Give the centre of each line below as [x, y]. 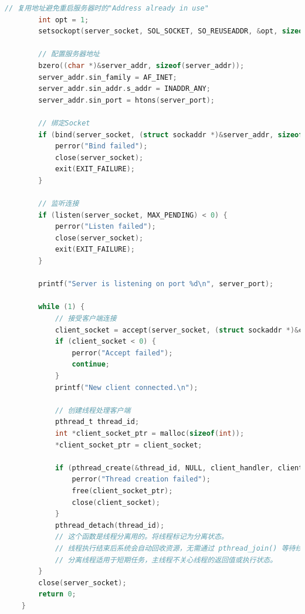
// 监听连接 [59, 204]
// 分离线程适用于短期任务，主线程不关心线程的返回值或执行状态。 [166, 560]
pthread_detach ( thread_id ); [110, 525]
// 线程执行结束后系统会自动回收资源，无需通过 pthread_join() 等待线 [179, 548]
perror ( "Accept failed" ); [122, 353]
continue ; [91, 364]
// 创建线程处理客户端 [93, 410]
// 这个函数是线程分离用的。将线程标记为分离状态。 [141, 537]
